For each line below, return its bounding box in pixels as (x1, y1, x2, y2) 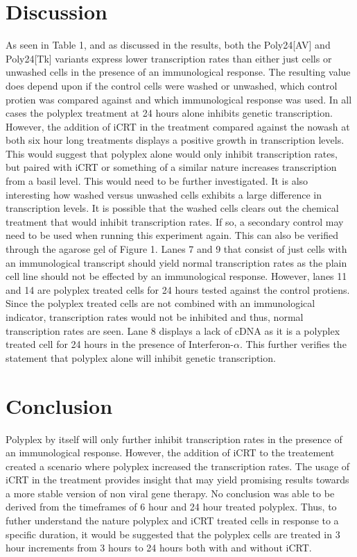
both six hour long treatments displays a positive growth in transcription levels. (6, 133, 345, 147)
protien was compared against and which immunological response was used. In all (6, 92, 352, 106)
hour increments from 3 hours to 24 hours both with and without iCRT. (6, 540, 312, 555)
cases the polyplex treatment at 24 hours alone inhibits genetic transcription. (6, 106, 333, 120)
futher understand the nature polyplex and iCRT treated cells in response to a (6, 513, 339, 528)
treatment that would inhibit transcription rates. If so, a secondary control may (6, 214, 344, 228)
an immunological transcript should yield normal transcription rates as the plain (6, 255, 347, 269)
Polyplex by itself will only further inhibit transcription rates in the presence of (6, 431, 342, 446)
